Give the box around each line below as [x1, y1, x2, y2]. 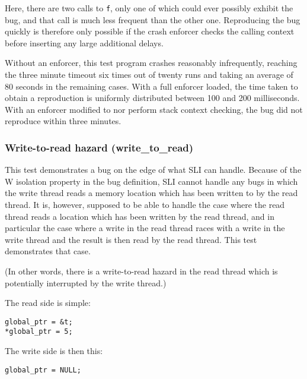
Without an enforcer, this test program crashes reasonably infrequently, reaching [5, 56, 298, 69]
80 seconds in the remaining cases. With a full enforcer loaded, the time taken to [5, 80, 298, 92]
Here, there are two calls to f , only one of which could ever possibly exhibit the [5, 2, 293, 14]
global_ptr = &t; [5, 317, 73, 326]
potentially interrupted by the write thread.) [5, 276, 167, 289]
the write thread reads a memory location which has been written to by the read [5, 187, 298, 199]
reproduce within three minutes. [5, 115, 121, 127]
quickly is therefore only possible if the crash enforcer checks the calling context [5, 25, 295, 37]
